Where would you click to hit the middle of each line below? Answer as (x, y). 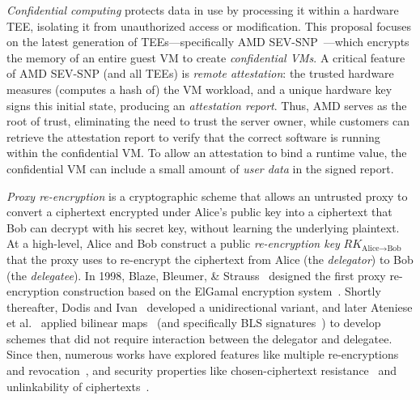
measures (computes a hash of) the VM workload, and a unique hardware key (199, 89)
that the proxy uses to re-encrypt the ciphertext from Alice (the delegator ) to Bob (210, 259)
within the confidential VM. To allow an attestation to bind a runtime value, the (207, 153)
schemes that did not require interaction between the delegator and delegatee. (199, 338)
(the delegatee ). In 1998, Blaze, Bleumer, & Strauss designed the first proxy (196, 275)
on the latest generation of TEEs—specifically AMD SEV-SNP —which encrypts (208, 42)
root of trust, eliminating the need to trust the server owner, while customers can (208, 121)
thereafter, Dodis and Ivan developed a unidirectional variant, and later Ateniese (210, 306)
